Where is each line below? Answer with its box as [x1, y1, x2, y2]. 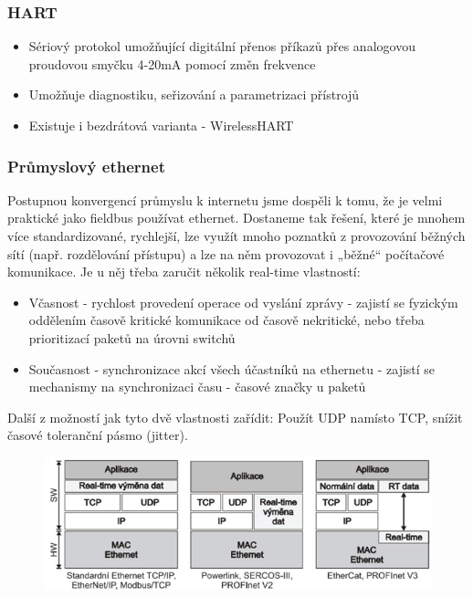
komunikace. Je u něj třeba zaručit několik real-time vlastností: [7, 262, 361, 281]
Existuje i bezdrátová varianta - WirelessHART [28, 116, 294, 134]
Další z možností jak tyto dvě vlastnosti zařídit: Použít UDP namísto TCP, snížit [7, 407, 463, 426]
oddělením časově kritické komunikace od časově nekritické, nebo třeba [28, 310, 425, 330]
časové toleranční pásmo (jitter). [7, 425, 188, 445]
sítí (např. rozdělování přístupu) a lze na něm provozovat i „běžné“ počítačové [7, 244, 445, 263]
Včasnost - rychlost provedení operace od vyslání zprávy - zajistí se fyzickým [28, 292, 458, 311]
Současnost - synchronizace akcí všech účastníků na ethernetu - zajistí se [28, 359, 436, 378]
